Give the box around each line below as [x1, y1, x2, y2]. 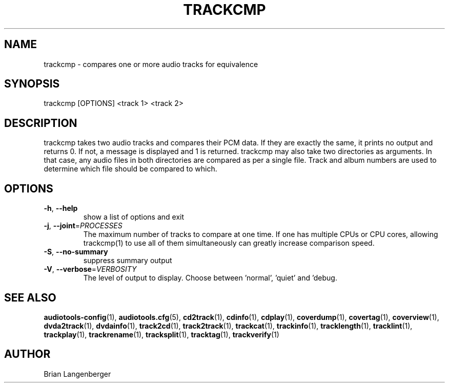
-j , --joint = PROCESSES [44, 221, 123, 230]
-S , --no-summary [44, 247, 108, 256]
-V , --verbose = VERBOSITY [44, 265, 137, 274]
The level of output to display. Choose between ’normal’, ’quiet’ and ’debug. [83, 273, 337, 283]
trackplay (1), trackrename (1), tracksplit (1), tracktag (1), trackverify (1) [44, 330, 279, 339]
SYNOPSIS [4, 77, 60, 91]
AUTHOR [4, 348, 51, 361]
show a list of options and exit [83, 212, 185, 222]
